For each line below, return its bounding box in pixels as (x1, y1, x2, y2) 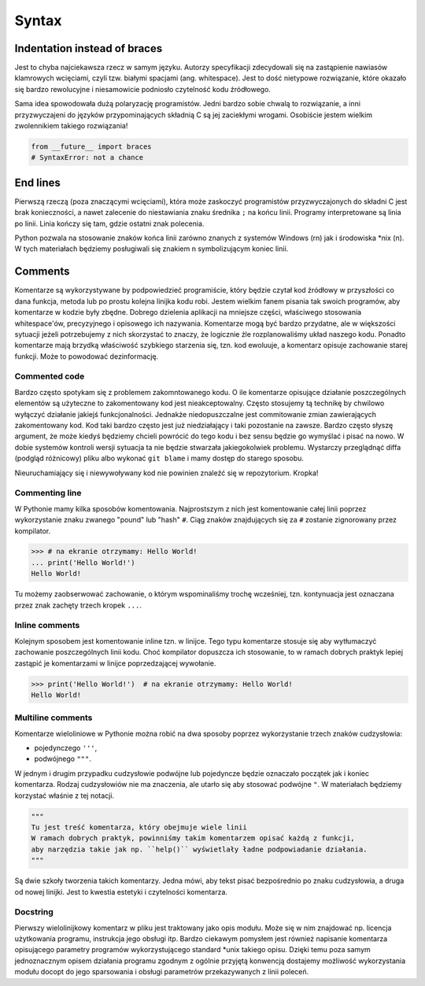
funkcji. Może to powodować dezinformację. (14, 351, 159, 361)
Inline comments (14, 620, 80, 631)
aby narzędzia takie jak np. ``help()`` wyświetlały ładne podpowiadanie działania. (31, 844, 368, 854)
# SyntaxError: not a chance (31, 153, 144, 162)
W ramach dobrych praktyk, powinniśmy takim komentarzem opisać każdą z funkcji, (31, 834, 356, 843)
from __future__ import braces (31, 142, 153, 151)
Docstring (14, 907, 54, 918)
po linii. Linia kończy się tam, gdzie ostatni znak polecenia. (14, 219, 205, 228)
